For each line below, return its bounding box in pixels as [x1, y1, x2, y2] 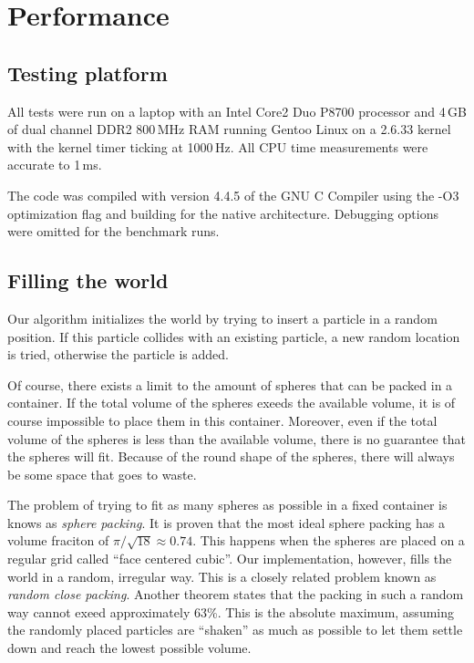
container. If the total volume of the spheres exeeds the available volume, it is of [7, 393, 456, 412]
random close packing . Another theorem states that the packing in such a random [7, 585, 464, 604]
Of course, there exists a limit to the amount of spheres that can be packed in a [7, 375, 453, 394]
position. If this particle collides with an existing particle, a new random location [7, 326, 460, 346]
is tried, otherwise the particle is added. [7, 345, 230, 364]
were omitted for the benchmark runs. [7, 222, 220, 241]
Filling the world [7, 266, 169, 295]
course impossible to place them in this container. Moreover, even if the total [7, 410, 438, 430]
